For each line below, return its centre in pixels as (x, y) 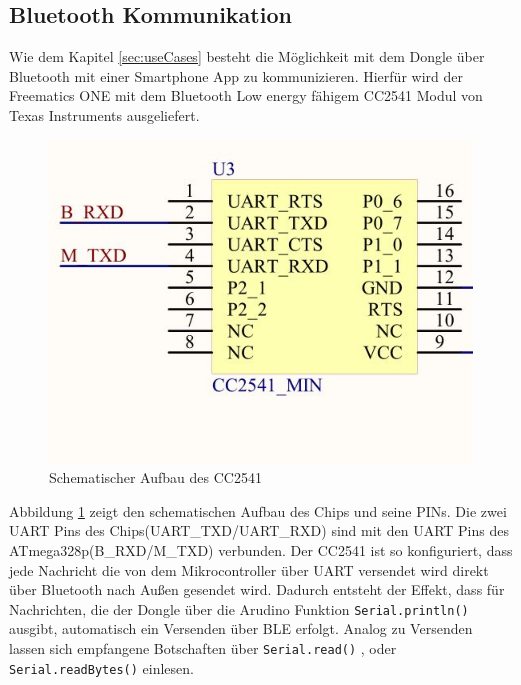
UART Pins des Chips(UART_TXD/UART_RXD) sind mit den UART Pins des (259, 530)
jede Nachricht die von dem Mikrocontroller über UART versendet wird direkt (249, 569)
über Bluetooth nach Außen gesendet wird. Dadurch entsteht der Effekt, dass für (257, 589)
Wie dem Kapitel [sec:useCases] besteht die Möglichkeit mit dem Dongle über (247, 56)
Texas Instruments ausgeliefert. (104, 114)
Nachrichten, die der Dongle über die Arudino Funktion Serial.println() (239, 608)
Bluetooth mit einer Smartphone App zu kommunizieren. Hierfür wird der (236, 75)
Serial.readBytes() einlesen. (101, 667)
